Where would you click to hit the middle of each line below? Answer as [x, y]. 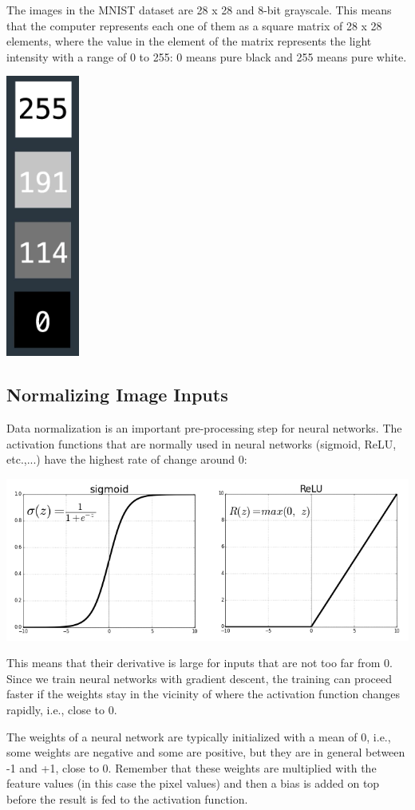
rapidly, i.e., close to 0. [62, 710]
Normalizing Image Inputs [117, 395]
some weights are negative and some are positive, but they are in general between [206, 752]
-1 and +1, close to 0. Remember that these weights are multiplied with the [192, 767]
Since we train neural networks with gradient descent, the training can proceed [199, 678]
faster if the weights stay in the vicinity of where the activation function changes [204, 694]
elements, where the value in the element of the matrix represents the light [189, 41]
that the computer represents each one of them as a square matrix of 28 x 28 [194, 25]
